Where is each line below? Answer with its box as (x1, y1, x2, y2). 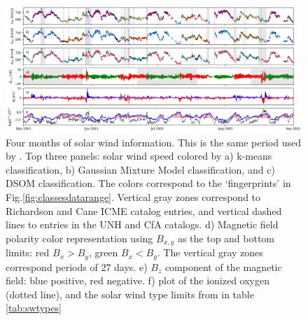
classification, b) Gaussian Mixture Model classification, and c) (6, 162, 275, 176)
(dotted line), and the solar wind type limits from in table (6, 286, 254, 301)
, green (88, 245, 118, 260)
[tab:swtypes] (6, 300, 62, 315)
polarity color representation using (6, 230, 153, 245)
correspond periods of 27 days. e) (6, 259, 148, 274)
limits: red (6, 245, 50, 260)
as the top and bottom (177, 230, 275, 245)
